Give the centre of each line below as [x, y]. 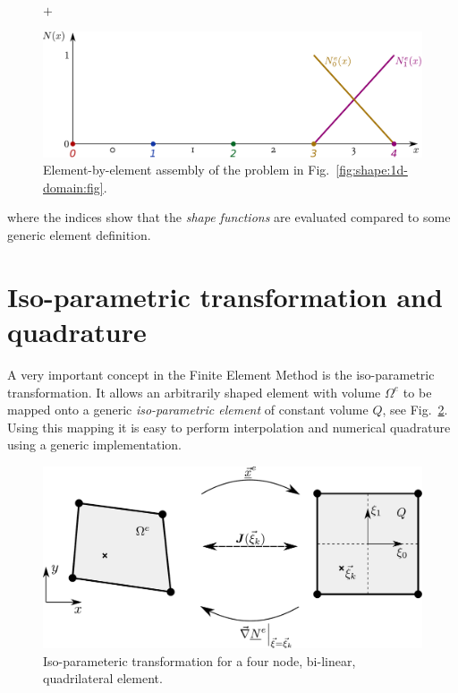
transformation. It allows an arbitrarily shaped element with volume [194, 392]
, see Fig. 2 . [415, 410]
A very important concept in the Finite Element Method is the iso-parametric [221, 374]
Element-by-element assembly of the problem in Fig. [187, 170]
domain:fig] [73, 187]
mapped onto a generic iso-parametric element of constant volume [188, 410]
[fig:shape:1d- [372, 170]
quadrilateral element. [103, 678]
